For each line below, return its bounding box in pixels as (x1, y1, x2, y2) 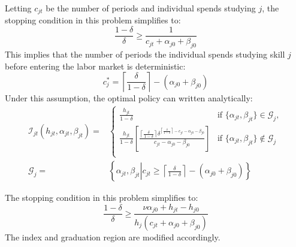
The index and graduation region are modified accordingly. (5, 231, 221, 243)
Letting (5, 2, 32, 14)
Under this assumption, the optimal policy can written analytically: (5, 92, 253, 104)
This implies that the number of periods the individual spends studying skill (5, 47, 285, 60)
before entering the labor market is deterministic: (5, 59, 186, 72)
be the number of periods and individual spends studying (46, 2, 256, 14)
